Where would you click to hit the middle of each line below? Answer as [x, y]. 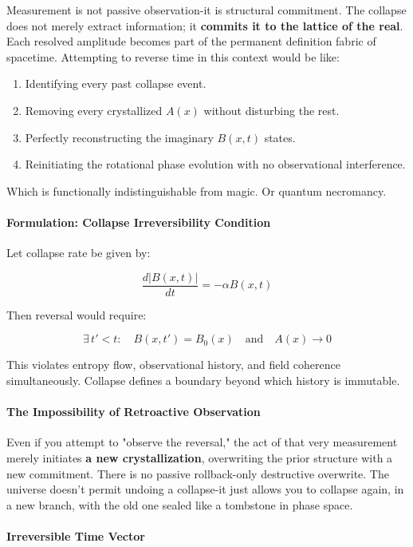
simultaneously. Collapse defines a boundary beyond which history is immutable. [203, 380]
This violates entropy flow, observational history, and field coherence [173, 365]
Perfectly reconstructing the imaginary [119, 137]
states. [280, 137]
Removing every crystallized [94, 110]
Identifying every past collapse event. [116, 83]
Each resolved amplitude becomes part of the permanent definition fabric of [191, 41]
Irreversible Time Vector [76, 535]
